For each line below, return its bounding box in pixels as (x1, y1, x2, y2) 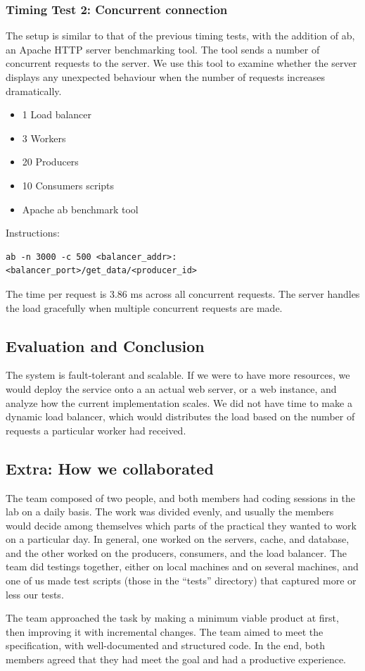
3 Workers (22, 130, 66, 145)
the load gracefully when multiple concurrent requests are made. (6, 300, 283, 315)
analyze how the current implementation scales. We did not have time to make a (6, 395, 352, 410)
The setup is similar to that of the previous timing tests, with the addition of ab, (6, 28, 355, 43)
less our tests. (6, 587, 64, 601)
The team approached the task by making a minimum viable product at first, (6, 610, 339, 625)
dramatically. (6, 83, 62, 98)
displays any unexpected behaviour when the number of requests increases (6, 70, 326, 84)
